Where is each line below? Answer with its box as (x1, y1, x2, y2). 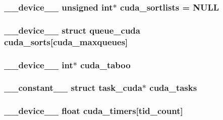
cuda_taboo (80, 58, 131, 71)
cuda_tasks (149, 81, 197, 94)
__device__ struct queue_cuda (4, 24, 140, 36)
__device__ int (4, 58, 73, 71)
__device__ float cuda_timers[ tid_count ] (4, 104, 183, 117)
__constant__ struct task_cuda (4, 81, 142, 94)
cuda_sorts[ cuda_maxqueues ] (4, 35, 128, 48)
